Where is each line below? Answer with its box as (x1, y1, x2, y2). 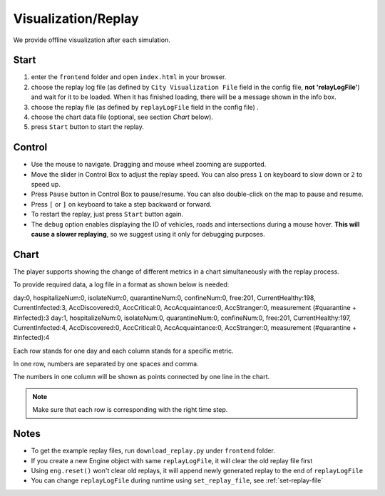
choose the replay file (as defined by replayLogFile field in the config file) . (31, 103, 260, 111)
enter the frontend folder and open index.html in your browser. (31, 73, 227, 81)
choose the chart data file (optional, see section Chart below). (31, 113, 214, 121)
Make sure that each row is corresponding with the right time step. (32, 405, 228, 414)
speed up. (31, 180, 61, 189)
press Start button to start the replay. (31, 123, 144, 131)
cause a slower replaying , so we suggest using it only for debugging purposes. (31, 230, 265, 239)
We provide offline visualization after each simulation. (13, 36, 170, 44)
